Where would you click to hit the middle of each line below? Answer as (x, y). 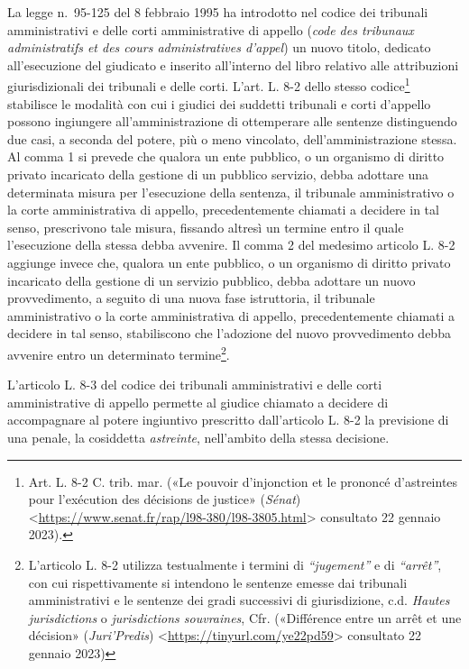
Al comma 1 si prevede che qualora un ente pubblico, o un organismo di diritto (226, 156)
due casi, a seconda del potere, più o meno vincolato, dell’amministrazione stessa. (232, 138)
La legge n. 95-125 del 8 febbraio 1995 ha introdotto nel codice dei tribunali (218, 12)
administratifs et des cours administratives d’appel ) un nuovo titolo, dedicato (219, 47)
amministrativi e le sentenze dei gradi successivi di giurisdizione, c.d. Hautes (239, 600)
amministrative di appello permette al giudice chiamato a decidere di (198, 402)
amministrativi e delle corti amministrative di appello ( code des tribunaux (211, 29)
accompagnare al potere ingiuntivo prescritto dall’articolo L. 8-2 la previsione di (228, 420)
